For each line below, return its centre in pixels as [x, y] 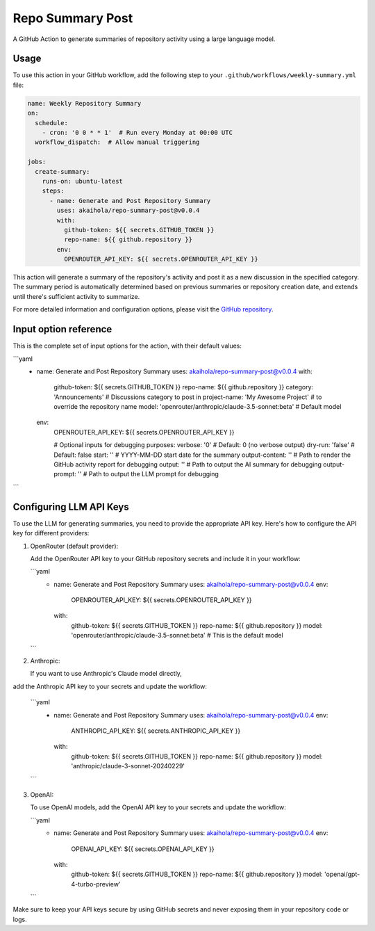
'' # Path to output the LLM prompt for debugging [148, 474]
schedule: [52, 123]
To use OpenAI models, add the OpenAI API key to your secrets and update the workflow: [158, 807]
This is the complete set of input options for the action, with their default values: [127, 346]
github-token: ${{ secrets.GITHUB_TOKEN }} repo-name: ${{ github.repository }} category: [184, 387]
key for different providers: [51, 533]
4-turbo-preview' [96, 884]
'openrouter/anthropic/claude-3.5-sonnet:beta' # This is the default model [177, 635]
